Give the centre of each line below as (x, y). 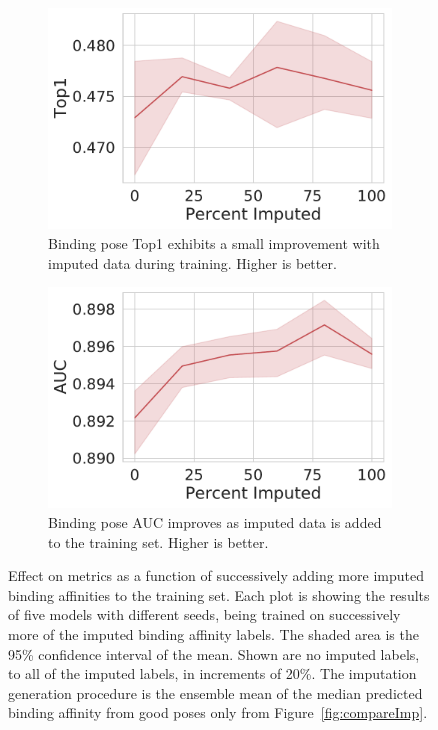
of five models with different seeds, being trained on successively (204, 614)
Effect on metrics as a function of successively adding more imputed (216, 575)
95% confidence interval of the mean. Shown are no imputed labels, (214, 653)
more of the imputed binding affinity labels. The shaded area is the (213, 634)
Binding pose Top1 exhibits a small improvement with (214, 242)
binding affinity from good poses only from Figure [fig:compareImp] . (218, 712)
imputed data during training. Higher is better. (192, 262)
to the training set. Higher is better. (158, 541)
